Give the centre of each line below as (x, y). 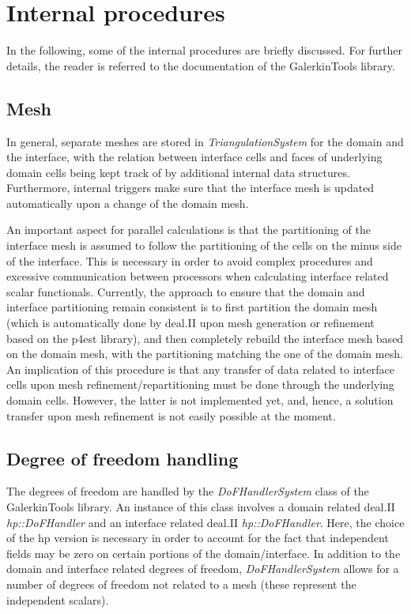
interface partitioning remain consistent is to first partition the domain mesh (192, 307)
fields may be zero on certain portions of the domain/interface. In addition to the (204, 553)
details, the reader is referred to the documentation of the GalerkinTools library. (201, 65)
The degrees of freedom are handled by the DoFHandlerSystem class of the (188, 491)
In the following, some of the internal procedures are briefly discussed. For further (205, 50)
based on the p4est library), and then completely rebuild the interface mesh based (205, 338)
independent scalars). (58, 599)
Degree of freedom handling (123, 458)
